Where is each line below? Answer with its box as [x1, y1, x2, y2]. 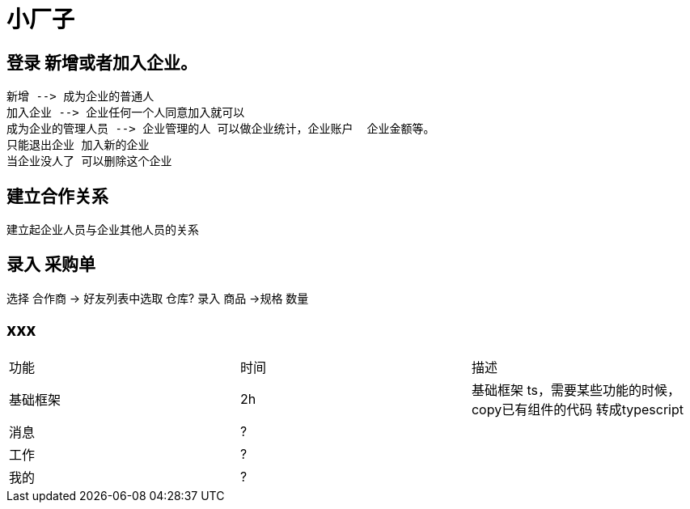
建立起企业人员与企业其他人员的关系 [6, 223, 199, 237]
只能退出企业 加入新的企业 [6, 138, 150, 152]
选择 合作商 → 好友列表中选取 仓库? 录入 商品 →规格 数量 [6, 291, 309, 305]
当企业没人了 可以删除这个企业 [6, 155, 172, 168]
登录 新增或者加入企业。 [6, 52, 197, 73]
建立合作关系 [6, 185, 108, 206]
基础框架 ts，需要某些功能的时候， [471, 381, 680, 398]
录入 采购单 [6, 254, 95, 275]
